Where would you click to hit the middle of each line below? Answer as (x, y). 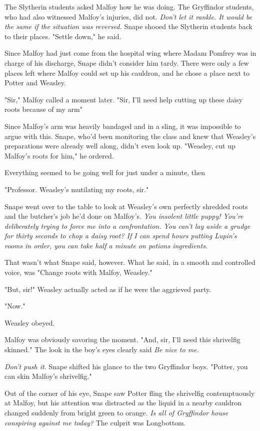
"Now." (15, 306)
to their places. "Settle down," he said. (63, 36)
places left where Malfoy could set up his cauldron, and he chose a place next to (127, 73)
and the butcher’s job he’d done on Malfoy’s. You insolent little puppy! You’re (124, 216)
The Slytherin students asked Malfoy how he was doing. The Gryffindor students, (129, 7)
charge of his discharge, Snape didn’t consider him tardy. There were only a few (127, 62)
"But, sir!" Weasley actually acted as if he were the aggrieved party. (108, 289)
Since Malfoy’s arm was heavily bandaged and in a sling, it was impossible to (123, 126)
